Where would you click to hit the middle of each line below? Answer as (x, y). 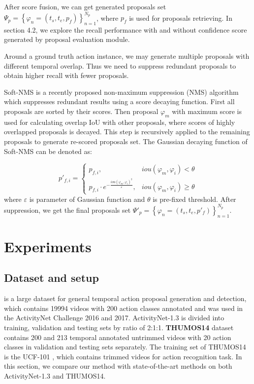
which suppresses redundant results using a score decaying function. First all (119, 101)
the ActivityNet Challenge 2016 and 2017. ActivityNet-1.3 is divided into (114, 318)
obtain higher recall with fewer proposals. (66, 75)
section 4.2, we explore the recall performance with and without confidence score (126, 29)
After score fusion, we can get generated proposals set (85, 6)
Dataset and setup (51, 278)
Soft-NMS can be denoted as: (48, 151)
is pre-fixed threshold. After (194, 199)
